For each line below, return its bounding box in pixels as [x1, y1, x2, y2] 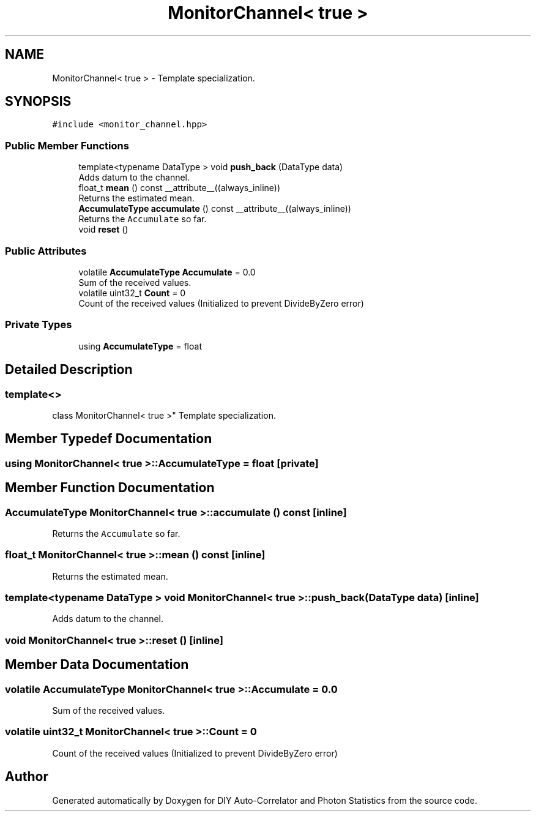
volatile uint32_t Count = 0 [78, 287, 186, 298]
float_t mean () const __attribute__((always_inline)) [78, 182, 281, 193]
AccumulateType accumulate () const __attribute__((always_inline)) [78, 203, 351, 214]
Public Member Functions [5, 139, 129, 152]
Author [5, 769, 48, 785]
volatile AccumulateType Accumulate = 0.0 [78, 266, 256, 277]
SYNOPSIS [5, 94, 72, 110]
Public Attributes [5, 244, 87, 257]
